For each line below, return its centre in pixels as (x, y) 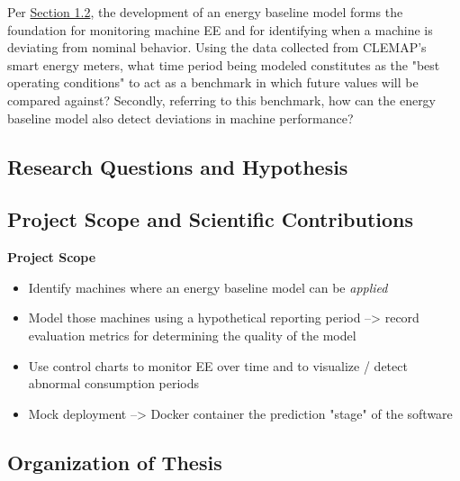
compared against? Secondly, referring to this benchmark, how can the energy (222, 100)
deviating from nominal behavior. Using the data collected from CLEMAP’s (217, 47)
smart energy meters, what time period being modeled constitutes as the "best (224, 64)
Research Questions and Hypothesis (178, 166)
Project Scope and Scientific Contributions (211, 219)
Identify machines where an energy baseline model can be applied (208, 287)
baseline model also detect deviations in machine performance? (180, 118)
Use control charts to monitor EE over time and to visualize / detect (218, 365)
